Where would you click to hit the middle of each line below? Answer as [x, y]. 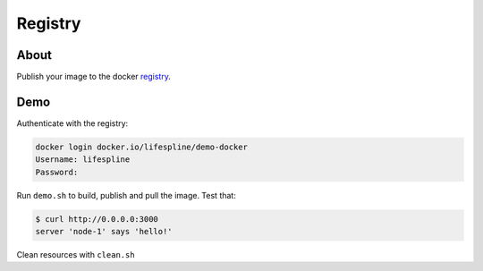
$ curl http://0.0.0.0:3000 [97, 219]
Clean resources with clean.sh [76, 255]
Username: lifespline [83, 160]
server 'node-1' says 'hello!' [104, 232]
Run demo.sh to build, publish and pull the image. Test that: [126, 195]
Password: [57, 172]
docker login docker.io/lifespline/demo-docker [141, 147]
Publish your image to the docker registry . [94, 77]
